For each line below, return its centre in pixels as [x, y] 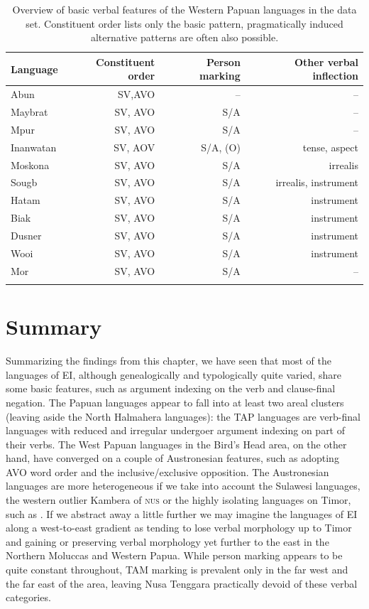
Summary [54, 327]
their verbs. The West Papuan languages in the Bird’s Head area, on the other [176, 444]
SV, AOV [134, 147]
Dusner [26, 235]
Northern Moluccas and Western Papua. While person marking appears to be [174, 555]
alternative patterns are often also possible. [184, 37]
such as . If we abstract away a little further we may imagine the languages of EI [182, 513]
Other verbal [326, 61]
